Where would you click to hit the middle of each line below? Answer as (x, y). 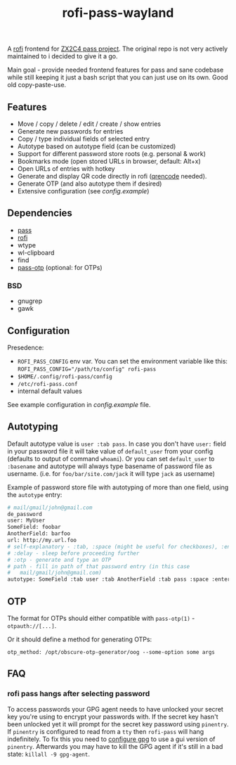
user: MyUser (26, 521)
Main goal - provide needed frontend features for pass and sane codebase (116, 70)
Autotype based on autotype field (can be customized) (97, 146)
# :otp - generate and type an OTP (59, 560)
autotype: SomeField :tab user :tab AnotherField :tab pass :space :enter (119, 579)
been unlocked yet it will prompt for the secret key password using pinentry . (118, 724)
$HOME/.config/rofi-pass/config (65, 377)
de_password (25, 514)
